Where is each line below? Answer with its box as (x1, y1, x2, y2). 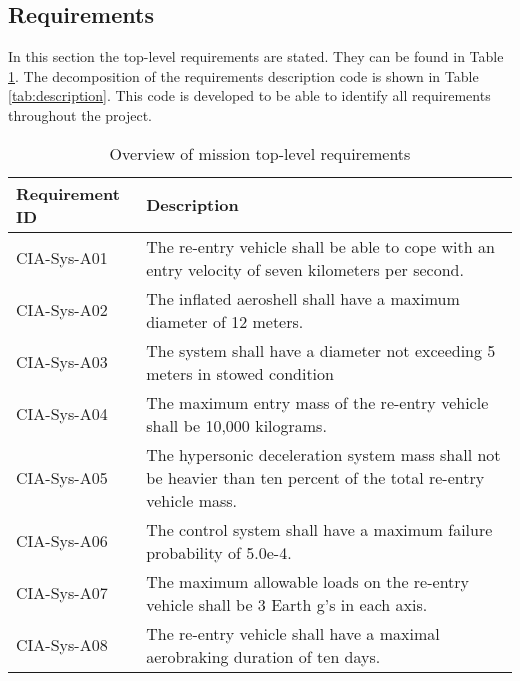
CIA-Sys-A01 (16, 246, 108, 270)
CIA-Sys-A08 (16, 633, 108, 657)
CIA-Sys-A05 (16, 465, 108, 489)
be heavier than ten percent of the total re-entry (146, 465, 485, 489)
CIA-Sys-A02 (16, 298, 108, 322)
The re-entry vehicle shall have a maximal (146, 621, 440, 645)
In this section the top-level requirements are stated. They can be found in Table (8, 46, 504, 67)
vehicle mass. (146, 488, 238, 512)
